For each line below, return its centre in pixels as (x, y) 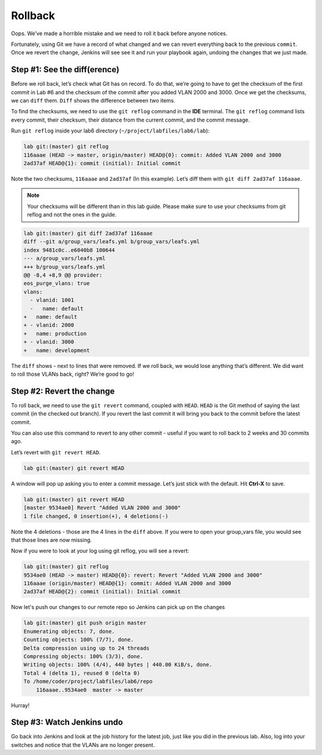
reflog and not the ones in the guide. (72, 215)
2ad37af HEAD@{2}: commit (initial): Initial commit (102, 592)
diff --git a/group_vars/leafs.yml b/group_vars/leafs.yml (112, 242)
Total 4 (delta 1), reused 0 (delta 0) (82, 673)
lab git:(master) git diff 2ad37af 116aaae (88, 233)
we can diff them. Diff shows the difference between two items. (93, 101)
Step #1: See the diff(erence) (65, 69)
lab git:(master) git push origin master (85, 623)
